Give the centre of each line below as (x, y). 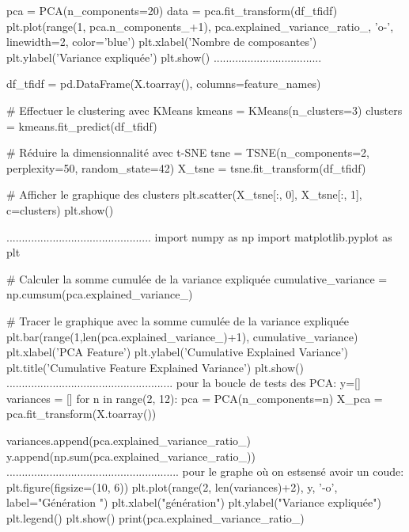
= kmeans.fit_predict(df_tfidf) (82, 125)
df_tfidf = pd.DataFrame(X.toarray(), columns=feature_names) (164, 84)
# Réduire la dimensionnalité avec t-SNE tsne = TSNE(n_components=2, (188, 152)
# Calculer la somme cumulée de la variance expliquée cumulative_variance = (197, 278)
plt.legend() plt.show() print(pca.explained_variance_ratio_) (155, 518)
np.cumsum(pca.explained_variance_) (100, 294)
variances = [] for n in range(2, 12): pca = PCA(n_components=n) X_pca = (195, 398)
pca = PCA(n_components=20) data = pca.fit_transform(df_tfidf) (172, 10)
